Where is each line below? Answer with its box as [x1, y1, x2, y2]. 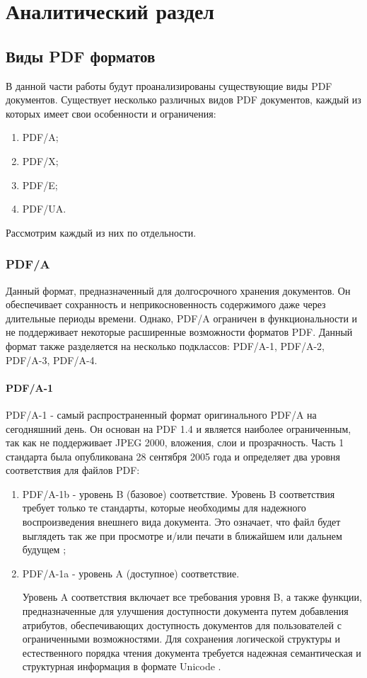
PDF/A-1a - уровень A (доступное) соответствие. [22, 565, 240, 580]
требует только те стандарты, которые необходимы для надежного [22, 500, 306, 515]
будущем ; [22, 542, 66, 557]
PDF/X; [22, 153, 59, 168]
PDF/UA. [22, 201, 66, 216]
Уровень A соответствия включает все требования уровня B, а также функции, [22, 589, 362, 604]
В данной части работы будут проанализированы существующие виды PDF [6, 78, 332, 93]
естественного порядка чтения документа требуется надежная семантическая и [22, 645, 361, 660]
